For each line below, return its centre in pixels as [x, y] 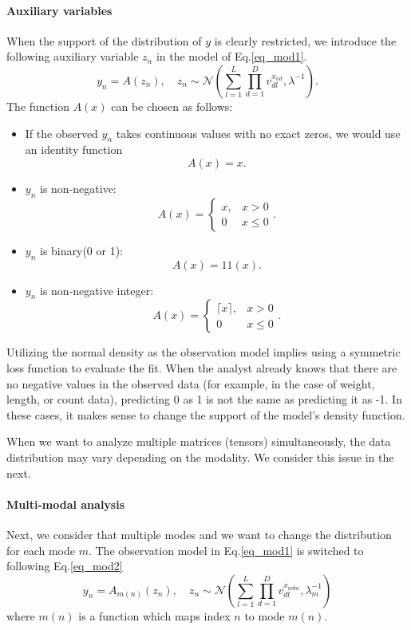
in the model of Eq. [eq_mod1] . [231, 56]
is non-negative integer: [97, 290]
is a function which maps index [154, 615]
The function [38, 106]
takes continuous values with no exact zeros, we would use [258, 133]
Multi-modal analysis [66, 504]
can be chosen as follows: [172, 106]
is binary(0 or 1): [82, 250]
